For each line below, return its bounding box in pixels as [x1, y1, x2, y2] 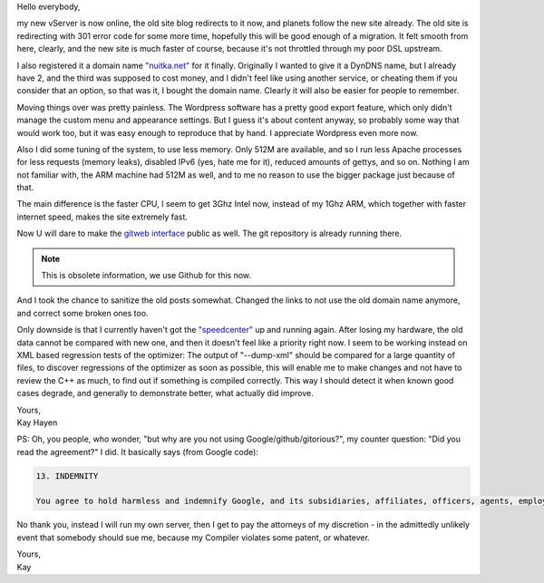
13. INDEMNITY [35, 471, 99, 481]
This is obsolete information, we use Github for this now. [41, 270, 252, 281]
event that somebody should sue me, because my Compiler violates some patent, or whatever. [16, 531, 371, 543]
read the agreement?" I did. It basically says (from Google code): [16, 446, 258, 457]
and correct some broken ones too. [16, 307, 149, 318]
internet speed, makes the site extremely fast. [16, 211, 188, 222]
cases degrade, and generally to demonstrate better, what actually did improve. [16, 388, 315, 399]
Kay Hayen [16, 417, 58, 428]
